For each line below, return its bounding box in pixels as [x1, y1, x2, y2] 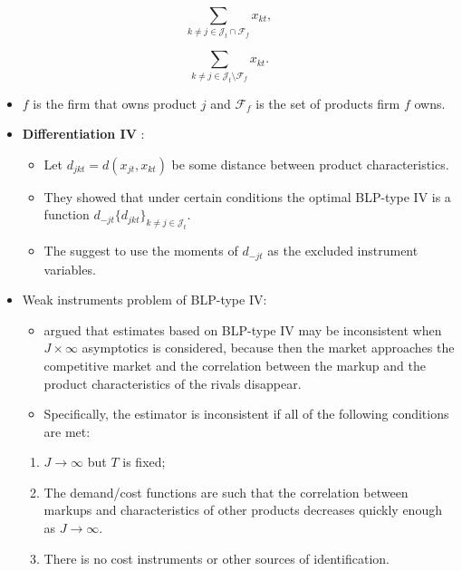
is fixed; [122, 452, 166, 471]
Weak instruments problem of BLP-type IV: [22, 290, 267, 309]
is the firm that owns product [33, 93, 197, 112]
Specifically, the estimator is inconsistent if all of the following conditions [43, 404, 449, 423]
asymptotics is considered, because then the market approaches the [82, 338, 455, 357]
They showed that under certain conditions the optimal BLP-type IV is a [43, 187, 451, 206]
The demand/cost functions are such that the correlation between [43, 482, 409, 501]
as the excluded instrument [267, 241, 419, 260]
